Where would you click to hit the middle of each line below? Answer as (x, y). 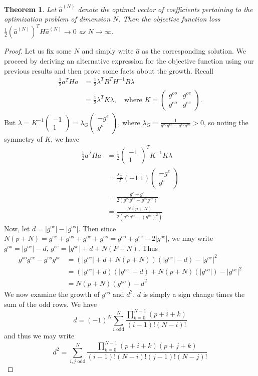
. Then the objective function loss (169, 19)
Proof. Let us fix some (38, 51)
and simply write (108, 51)
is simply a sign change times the (194, 294)
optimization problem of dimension (57, 19)
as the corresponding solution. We (194, 51)
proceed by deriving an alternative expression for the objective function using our (129, 60)
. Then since (97, 228)
